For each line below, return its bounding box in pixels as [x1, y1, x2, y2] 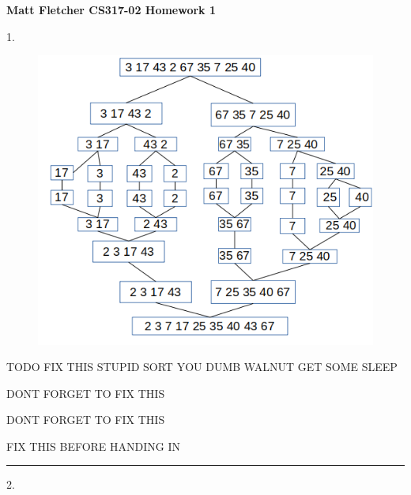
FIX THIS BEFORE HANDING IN [6, 437, 181, 454]
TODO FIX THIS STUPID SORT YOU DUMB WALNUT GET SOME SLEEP [6, 358, 398, 375]
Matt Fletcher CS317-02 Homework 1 [6, 2, 217, 17]
